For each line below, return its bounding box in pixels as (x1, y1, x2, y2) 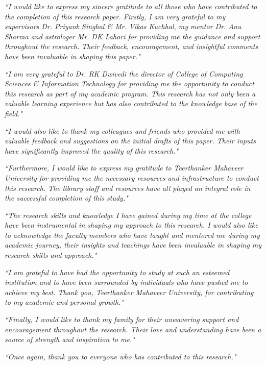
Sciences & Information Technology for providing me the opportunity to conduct (5, 78, 254, 89)
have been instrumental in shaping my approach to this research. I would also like (5, 220, 258, 230)
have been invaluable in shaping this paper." (5, 51, 140, 61)
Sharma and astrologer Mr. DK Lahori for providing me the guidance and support (5, 31, 260, 41)
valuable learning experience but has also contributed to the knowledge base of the (5, 98, 257, 109)
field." (5, 108, 22, 118)
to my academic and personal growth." (5, 297, 124, 307)
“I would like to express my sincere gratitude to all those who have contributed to (5, 1, 257, 11)
